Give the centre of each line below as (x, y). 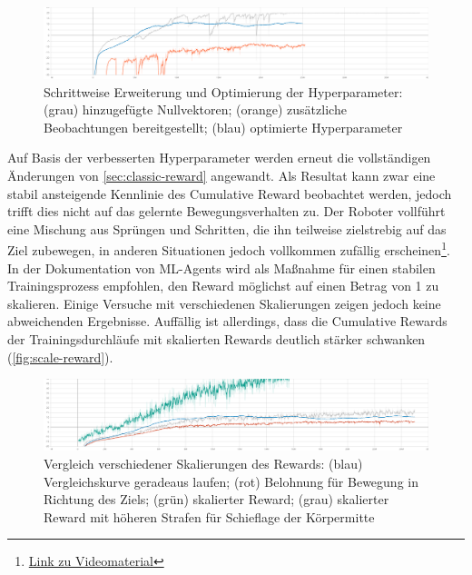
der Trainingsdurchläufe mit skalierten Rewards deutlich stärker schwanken (216, 339)
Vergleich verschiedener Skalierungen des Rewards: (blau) (203, 463)
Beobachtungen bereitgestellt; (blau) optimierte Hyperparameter (223, 127)
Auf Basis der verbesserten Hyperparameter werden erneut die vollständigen (219, 158)
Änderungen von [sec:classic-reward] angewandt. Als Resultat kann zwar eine (221, 176)
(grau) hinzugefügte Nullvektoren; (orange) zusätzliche (195, 109)
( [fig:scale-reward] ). (60, 357)
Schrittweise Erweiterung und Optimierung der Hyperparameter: (223, 91)
